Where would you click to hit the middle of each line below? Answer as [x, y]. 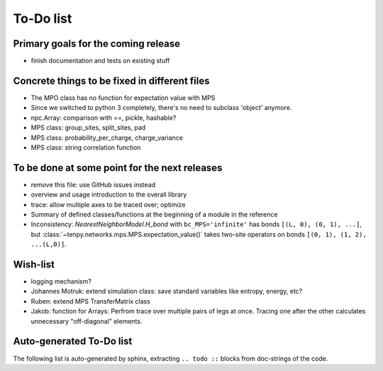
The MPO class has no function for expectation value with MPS [123, 98]
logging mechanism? [61, 282]
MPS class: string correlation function [86, 147]
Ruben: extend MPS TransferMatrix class [90, 301]
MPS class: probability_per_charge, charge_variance [107, 138]
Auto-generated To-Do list [73, 342]
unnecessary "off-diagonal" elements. [87, 321]
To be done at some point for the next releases [118, 168]
